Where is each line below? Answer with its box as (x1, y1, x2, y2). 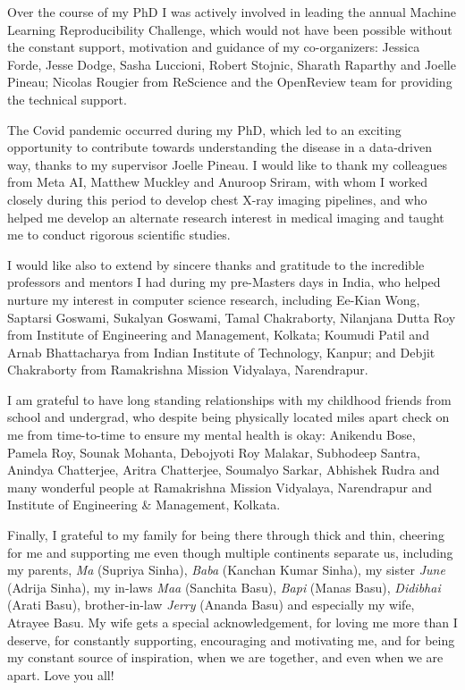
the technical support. (7, 89, 127, 108)
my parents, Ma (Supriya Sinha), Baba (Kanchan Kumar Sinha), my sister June (7, 560, 445, 579)
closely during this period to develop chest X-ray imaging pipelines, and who (7, 189, 427, 208)
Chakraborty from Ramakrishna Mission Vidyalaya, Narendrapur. (7, 360, 368, 379)
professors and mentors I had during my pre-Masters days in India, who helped (7, 273, 441, 291)
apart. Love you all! (7, 665, 114, 684)
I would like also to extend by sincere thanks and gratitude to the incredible (7, 255, 425, 273)
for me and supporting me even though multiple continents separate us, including (7, 543, 453, 561)
